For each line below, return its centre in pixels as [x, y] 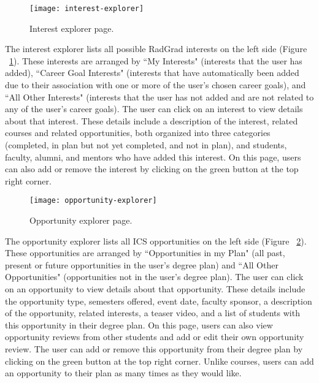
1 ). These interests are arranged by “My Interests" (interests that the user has [156, 60]
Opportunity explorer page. [81, 220]
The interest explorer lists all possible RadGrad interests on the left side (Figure [156, 49]
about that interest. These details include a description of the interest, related [152, 120]
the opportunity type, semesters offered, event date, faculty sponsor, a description [159, 301]
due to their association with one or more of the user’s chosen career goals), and [156, 85]
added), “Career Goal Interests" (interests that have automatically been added [152, 73]
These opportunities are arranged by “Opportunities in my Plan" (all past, [145, 253]
